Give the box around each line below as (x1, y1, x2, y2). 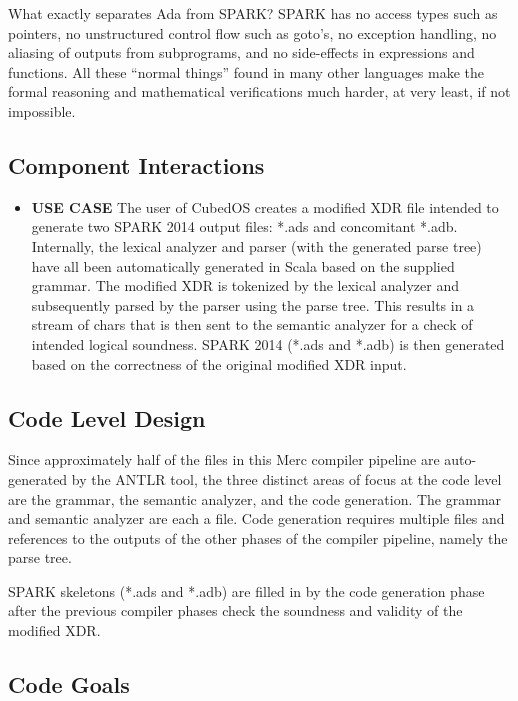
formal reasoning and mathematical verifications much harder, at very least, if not (8, 81, 511, 102)
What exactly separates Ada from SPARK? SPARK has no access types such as (8, 3, 498, 23)
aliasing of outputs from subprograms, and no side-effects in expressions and (8, 42, 475, 63)
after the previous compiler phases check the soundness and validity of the (8, 600, 463, 621)
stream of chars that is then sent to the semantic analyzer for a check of (31, 314, 473, 335)
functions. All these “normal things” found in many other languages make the (8, 61, 485, 82)
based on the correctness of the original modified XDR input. (31, 353, 407, 374)
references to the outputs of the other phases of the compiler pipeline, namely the (8, 527, 508, 548)
